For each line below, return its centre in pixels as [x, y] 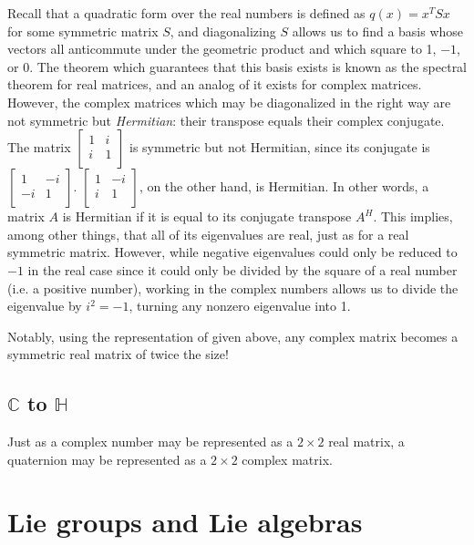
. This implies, [413, 216]
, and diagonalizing [223, 31]
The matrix [39, 147]
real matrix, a [366, 442]
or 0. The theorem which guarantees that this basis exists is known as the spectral [237, 66]
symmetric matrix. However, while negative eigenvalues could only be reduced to [232, 252]
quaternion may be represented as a [107, 459]
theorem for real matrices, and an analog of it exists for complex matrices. [215, 84]
